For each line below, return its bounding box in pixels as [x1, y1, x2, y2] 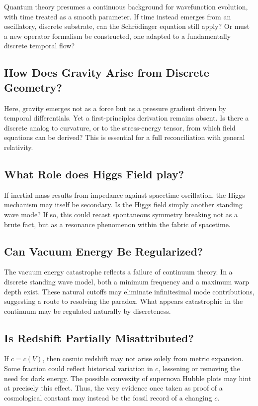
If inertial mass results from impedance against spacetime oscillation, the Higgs [4, 189, 245, 200]
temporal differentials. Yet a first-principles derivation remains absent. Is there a [4, 113, 249, 123]
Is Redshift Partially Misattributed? [4, 330, 194, 345]
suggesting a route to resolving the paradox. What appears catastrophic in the [4, 296, 243, 306]
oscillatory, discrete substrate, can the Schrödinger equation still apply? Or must [4, 21, 250, 31]
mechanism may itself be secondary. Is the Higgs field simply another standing [4, 199, 243, 210]
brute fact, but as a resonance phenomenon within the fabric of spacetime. [4, 219, 231, 229]
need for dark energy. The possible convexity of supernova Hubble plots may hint [4, 373, 252, 383]
